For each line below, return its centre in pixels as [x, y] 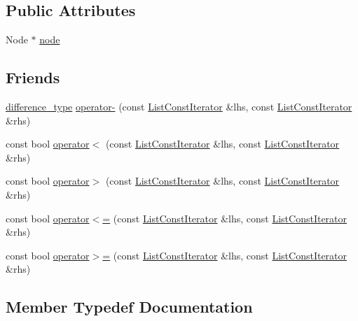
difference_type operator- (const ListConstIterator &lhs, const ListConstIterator [179, 106]
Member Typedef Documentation [129, 307]
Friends [33, 77]
